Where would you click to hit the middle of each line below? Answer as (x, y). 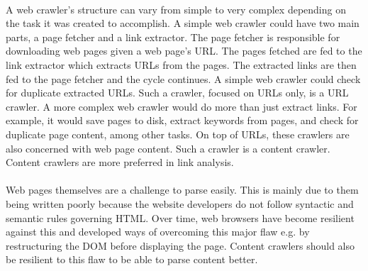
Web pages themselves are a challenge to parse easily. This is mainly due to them (182, 190)
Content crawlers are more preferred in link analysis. (120, 162)
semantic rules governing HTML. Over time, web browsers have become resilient (180, 217)
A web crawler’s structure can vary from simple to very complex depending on (176, 9)
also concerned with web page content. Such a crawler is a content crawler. (168, 148)
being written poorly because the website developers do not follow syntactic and (180, 203)
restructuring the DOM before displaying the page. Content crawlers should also (180, 245)
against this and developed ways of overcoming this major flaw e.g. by (158, 232)
